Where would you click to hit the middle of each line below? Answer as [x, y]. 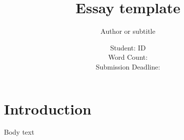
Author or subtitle [128, 31]
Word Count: [128, 57]
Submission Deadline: [128, 66]
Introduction [48, 108]
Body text [19, 132]
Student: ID [128, 47]
